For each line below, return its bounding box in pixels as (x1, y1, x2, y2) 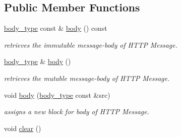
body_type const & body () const (4, 23, 107, 33)
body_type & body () (4, 56, 71, 67)
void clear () (4, 123, 41, 133)
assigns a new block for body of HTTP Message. (4, 106, 149, 117)
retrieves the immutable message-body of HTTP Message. (4, 39, 178, 50)
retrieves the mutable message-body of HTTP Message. (4, 72, 170, 83)
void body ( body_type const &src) (4, 89, 111, 100)
